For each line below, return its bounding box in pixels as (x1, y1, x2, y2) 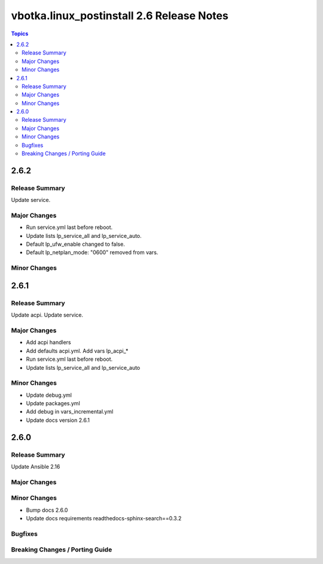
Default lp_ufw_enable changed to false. (26, 240, 125, 248)
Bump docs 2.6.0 (26, 506, 68, 514)
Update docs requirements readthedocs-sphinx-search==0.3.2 (26, 515, 182, 522)
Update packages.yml (26, 400, 80, 407)
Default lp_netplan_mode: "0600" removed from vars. (26, 249, 159, 256)
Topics (11, 30, 29, 37)
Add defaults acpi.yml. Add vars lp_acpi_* (26, 347, 129, 354)
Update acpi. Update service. (11, 312, 84, 319)
